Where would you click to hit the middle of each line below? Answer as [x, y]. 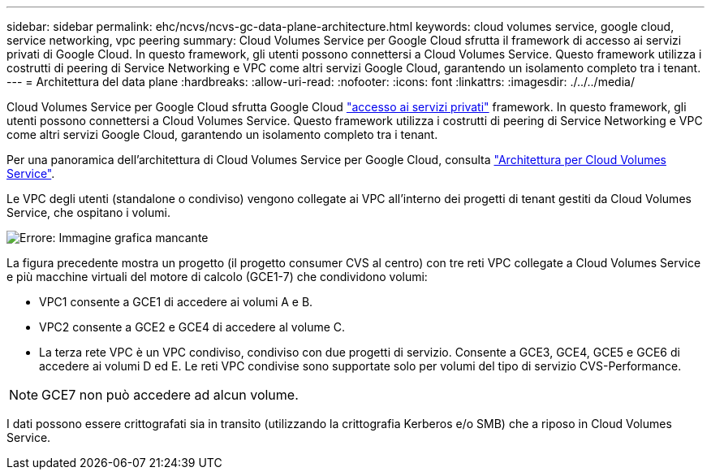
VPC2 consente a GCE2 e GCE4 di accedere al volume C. [192, 327]
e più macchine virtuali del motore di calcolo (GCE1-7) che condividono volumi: [217, 277]
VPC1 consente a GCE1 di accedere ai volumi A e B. [176, 302]
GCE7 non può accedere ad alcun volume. [170, 395]
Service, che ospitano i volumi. [88, 212]
